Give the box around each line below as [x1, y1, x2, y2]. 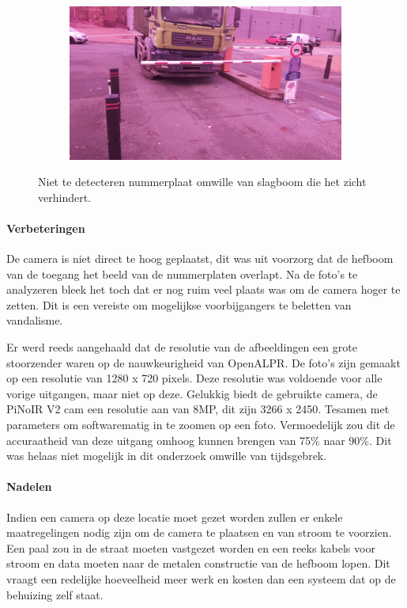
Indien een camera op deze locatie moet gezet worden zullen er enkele [6, 508, 343, 525]
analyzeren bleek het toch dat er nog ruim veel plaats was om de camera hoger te [6, 281, 401, 298]
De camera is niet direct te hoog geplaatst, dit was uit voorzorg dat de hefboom [6, 250, 394, 267]
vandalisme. [6, 312, 63, 329]
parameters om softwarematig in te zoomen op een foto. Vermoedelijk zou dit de [6, 416, 395, 433]
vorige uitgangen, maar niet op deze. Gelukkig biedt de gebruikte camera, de [6, 385, 378, 401]
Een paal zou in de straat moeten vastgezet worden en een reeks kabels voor [6, 539, 375, 556]
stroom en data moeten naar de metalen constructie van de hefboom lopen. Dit [6, 555, 390, 572]
